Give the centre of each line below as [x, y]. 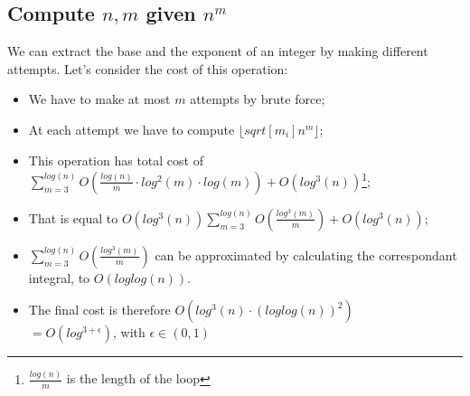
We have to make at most [99, 99]
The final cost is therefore [99, 310]
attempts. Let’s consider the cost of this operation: [148, 68]
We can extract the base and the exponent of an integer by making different [218, 51]
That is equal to [73, 217]
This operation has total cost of [116, 160]
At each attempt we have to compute [132, 129]
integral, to [59, 277]
